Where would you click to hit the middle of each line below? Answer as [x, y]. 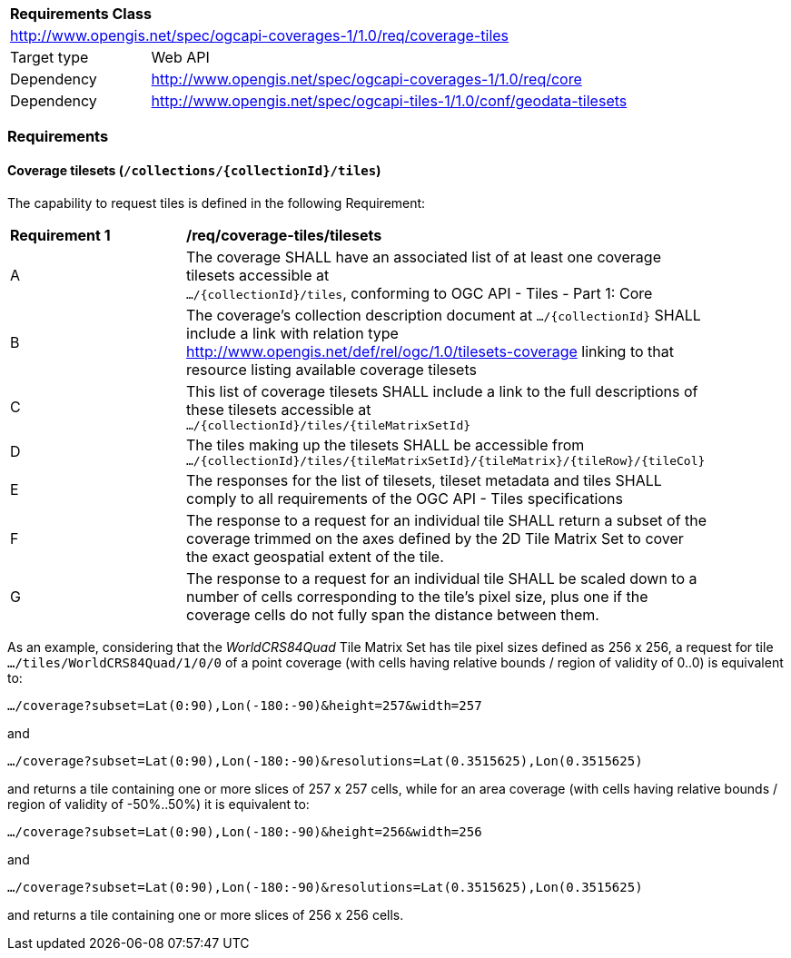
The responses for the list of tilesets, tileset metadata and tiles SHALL [424, 480]
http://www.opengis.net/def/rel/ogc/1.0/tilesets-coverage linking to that [430, 351]
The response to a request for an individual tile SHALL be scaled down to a [442, 578]
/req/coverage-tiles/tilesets [284, 235]
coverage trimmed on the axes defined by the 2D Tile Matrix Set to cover [435, 538]
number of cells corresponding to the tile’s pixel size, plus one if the [417, 596]
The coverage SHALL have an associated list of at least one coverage [424, 257]
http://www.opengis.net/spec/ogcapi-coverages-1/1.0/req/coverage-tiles [260, 35]
